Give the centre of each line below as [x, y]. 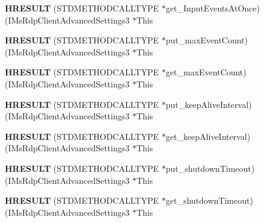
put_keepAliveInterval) [209, 104]
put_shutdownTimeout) [210, 168]
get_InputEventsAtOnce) [213, 8]
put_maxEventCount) [207, 40]
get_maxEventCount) [206, 72]
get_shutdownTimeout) [209, 200]
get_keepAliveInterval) [208, 136]
